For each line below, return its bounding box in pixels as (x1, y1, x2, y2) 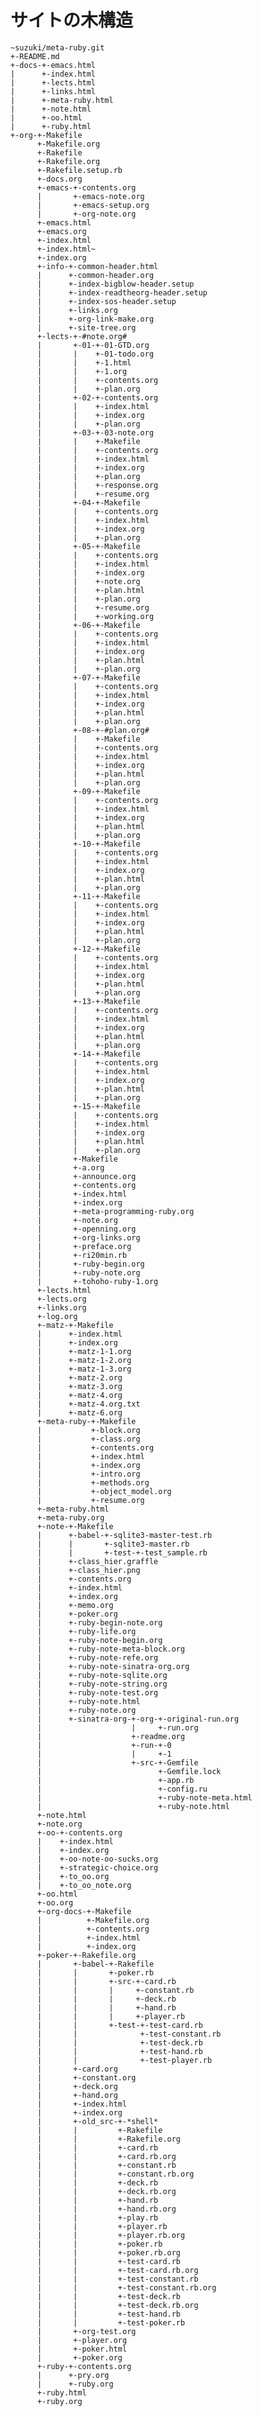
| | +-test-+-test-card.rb (36, 2020, 203, 2030)
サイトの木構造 (10, 9, 134, 32)
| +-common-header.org (36, 270, 155, 280)
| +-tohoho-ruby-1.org (36, 1276, 159, 1286)
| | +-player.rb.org (36, 2230, 186, 2240)
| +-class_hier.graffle (36, 1556, 159, 1566)
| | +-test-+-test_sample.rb (36, 1547, 208, 1558)
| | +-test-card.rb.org (36, 2265, 199, 2275)
